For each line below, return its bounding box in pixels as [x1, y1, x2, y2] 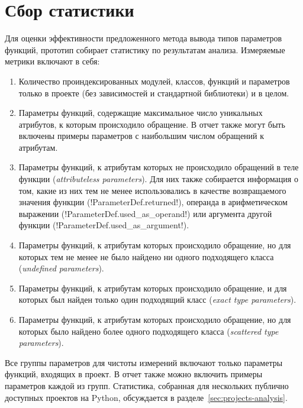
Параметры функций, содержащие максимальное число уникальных [18, 106, 263, 119]
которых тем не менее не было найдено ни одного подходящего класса [18, 250, 274, 263]
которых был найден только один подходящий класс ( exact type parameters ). [18, 293, 296, 306]
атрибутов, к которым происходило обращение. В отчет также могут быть [18, 118, 285, 130]
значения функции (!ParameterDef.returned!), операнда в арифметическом [18, 196, 288, 208]
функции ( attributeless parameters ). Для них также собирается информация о [18, 173, 298, 185]
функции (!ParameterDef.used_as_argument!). [18, 219, 189, 231]
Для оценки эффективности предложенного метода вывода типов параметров [5, 32, 282, 44]
